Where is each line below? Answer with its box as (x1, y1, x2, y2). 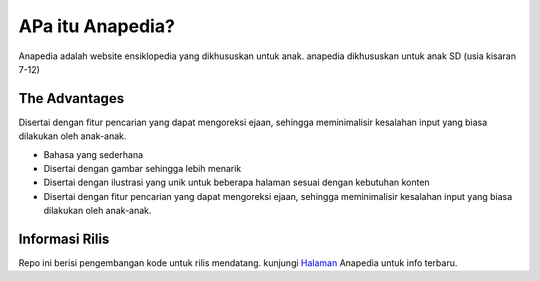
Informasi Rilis (18, 231, 110, 247)
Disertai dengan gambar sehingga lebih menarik (43, 163, 242, 175)
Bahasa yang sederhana (43, 148, 144, 160)
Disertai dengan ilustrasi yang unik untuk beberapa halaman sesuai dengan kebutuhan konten (43, 176, 430, 189)
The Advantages (18, 90, 125, 107)
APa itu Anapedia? (18, 15, 175, 37)
